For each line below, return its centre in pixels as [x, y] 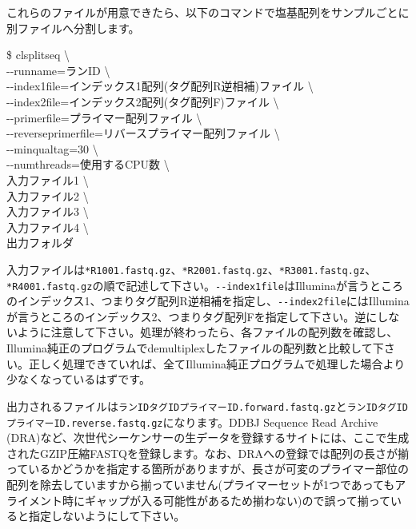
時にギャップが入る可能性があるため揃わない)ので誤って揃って [226, 500]
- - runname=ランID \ [58, 70]
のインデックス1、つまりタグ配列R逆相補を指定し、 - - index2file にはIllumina [208, 301]
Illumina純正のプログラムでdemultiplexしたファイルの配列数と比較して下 [195, 348]
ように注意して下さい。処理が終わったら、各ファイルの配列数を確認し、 [208, 332]
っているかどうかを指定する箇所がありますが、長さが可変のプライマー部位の [208, 469]
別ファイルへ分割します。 [73, 28]
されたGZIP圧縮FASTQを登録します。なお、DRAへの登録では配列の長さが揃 [208, 453]
